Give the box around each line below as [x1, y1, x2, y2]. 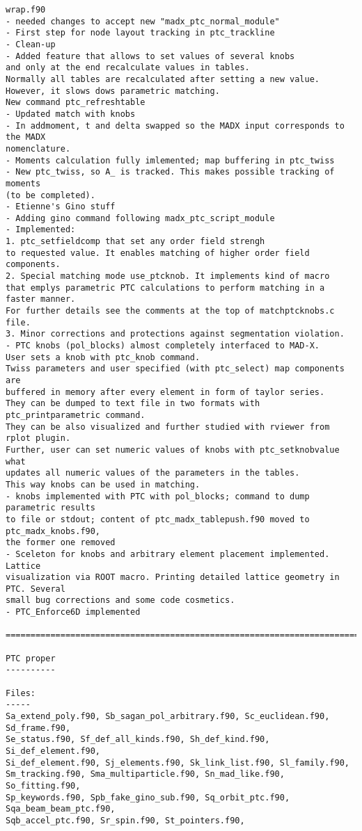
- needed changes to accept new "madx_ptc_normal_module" [6, 16, 280, 26]
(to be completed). [6, 190, 95, 200]
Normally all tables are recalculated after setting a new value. [6, 74, 320, 84]
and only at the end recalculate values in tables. [6, 63, 250, 73]
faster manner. [6, 294, 76, 305]
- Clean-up [6, 39, 56, 49]
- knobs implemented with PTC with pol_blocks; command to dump [6, 491, 310, 501]
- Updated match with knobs [6, 108, 136, 119]
